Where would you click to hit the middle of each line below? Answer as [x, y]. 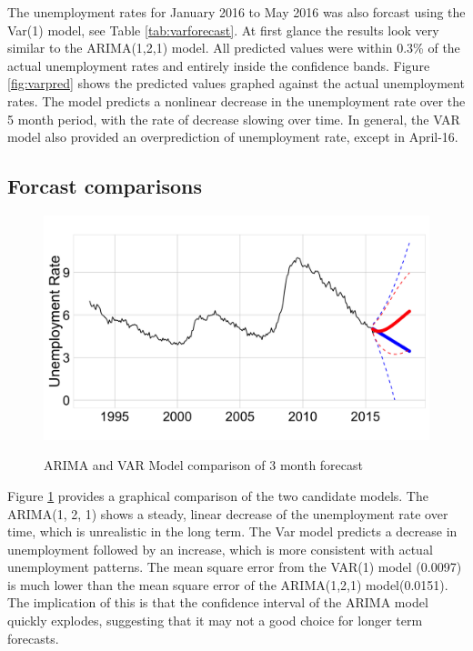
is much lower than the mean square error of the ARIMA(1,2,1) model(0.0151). [228, 584]
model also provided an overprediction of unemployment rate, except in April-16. [233, 137]
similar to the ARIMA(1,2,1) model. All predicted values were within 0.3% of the [234, 48]
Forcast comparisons [105, 186]
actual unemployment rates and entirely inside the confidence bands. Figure [219, 65]
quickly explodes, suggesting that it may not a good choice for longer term [215, 621]
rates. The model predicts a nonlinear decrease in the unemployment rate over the [236, 100]
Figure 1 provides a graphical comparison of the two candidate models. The [218, 495]
